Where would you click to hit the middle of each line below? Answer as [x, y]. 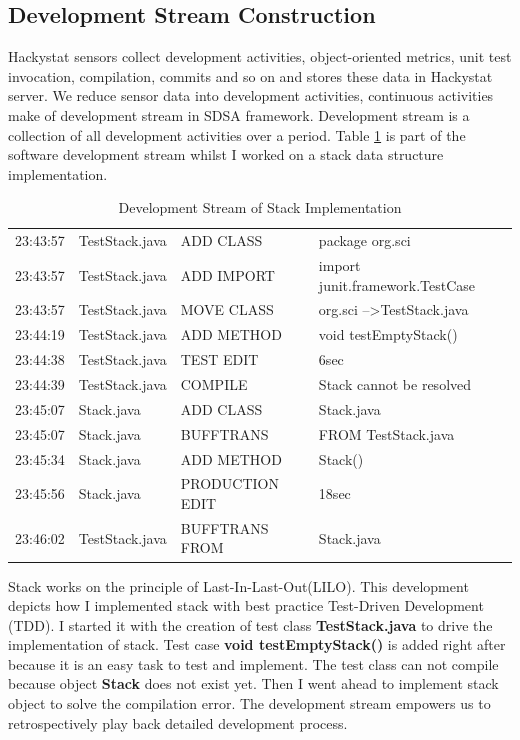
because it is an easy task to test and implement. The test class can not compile [253, 663]
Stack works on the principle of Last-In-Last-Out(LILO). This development [238, 585]
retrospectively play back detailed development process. [178, 722]
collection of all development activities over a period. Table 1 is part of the [237, 134]
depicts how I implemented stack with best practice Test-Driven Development [246, 605]
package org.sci [364, 240]
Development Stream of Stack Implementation [260, 207]
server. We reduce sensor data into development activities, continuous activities [251, 95]
